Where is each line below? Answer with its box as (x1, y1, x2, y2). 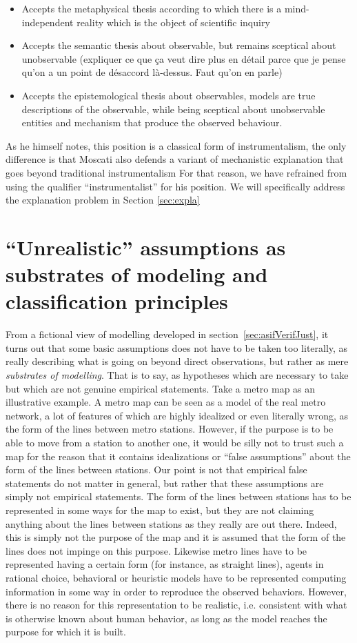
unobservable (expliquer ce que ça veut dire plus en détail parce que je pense (21, 51, 346, 66)
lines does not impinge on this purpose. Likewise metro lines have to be (6, 543, 307, 557)
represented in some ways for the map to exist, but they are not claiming (6, 502, 314, 517)
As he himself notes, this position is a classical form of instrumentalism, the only (6, 138, 347, 152)
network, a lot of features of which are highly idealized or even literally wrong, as (6, 408, 348, 422)
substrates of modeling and (6, 260, 268, 288)
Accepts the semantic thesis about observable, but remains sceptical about (21, 38, 336, 52)
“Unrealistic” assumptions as (6, 233, 286, 261)
